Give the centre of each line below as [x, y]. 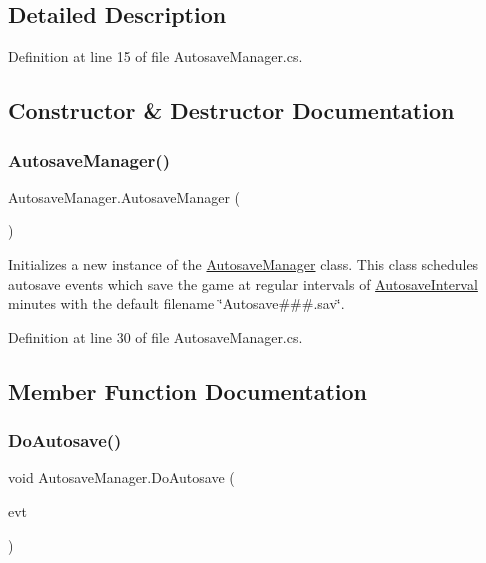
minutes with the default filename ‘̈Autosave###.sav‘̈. [176, 303]
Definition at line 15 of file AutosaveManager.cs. [155, 56]
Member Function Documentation [188, 390]
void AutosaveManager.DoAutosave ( [121, 477]
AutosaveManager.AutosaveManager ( [124, 196]
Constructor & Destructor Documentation [231, 110]
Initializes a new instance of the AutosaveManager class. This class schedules [243, 263]
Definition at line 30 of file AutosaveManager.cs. [155, 336]
